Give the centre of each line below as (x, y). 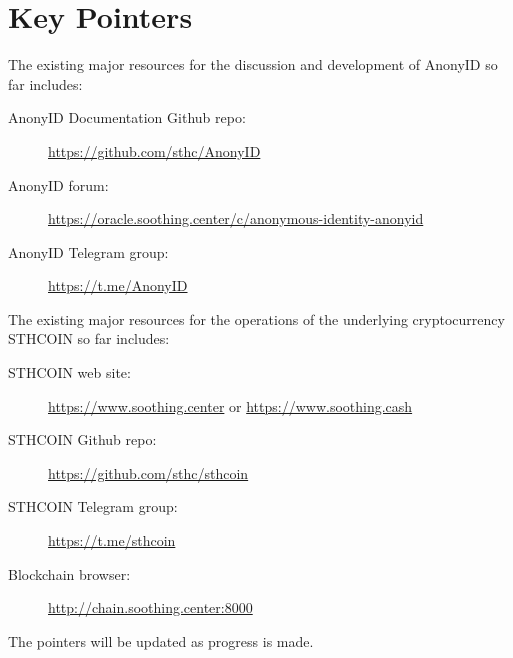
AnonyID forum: (58, 184)
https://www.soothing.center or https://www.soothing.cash (230, 405)
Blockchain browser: (69, 573)
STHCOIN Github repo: (82, 439)
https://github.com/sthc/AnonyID (154, 150)
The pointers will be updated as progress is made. (161, 640)
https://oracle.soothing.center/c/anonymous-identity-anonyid (236, 218)
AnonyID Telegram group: (88, 251)
